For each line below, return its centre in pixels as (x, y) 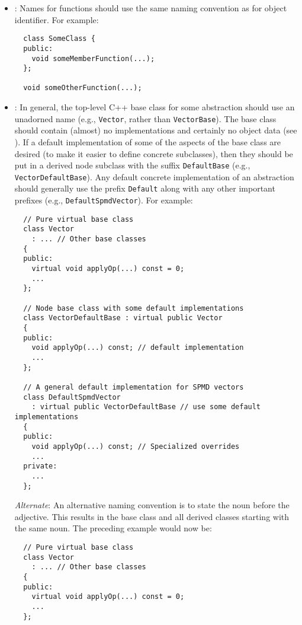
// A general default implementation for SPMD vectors (134, 387)
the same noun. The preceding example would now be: (113, 528)
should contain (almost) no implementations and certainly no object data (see (156, 130)
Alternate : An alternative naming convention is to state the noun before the (152, 505)
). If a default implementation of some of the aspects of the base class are (148, 141)
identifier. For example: (57, 19)
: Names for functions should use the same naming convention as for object (151, 8)
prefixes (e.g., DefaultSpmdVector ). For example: (104, 200)
